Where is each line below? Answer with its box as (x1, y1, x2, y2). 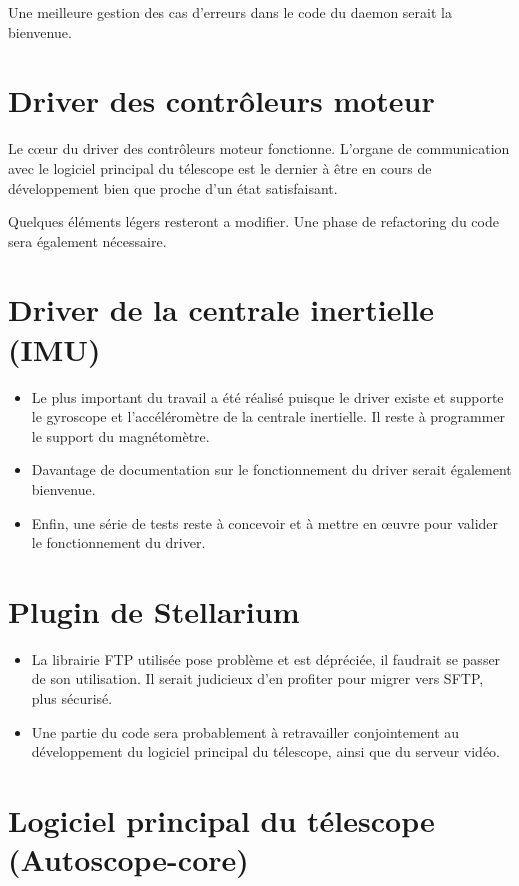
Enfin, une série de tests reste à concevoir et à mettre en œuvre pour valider (31, 512, 499, 533)
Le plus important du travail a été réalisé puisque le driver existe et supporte (31, 386, 504, 407)
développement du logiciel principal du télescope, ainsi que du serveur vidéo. (31, 741, 500, 762)
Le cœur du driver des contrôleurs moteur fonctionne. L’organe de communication (8, 138, 510, 159)
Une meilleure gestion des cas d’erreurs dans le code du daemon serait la (8, 2, 452, 22)
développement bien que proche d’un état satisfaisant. (8, 177, 338, 198)
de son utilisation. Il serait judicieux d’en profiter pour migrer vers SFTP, (31, 668, 484, 689)
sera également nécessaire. (8, 230, 167, 251)
